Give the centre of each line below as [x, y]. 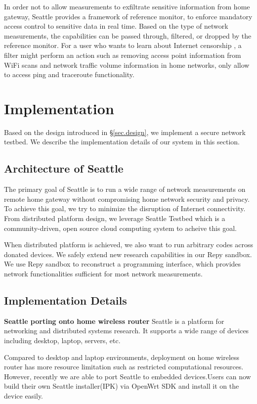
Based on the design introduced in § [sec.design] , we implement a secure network [125, 132]
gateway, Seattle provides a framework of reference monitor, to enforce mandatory [128, 16]
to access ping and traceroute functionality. [69, 74]
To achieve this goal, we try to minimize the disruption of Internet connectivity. [125, 208]
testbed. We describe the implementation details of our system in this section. [122, 142]
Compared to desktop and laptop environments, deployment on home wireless [122, 357]
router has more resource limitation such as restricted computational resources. [124, 367]
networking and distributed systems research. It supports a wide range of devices [127, 331]
